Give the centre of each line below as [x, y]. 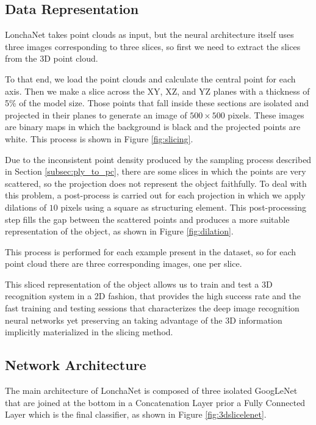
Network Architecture [76, 365]
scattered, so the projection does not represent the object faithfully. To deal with [156, 183]
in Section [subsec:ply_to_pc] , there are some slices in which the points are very [156, 171]
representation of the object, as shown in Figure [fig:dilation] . [119, 231]
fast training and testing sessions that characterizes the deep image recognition [152, 308]
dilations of [26, 207]
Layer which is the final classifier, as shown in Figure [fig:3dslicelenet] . [136, 414]
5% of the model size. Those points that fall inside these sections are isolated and [157, 103]
